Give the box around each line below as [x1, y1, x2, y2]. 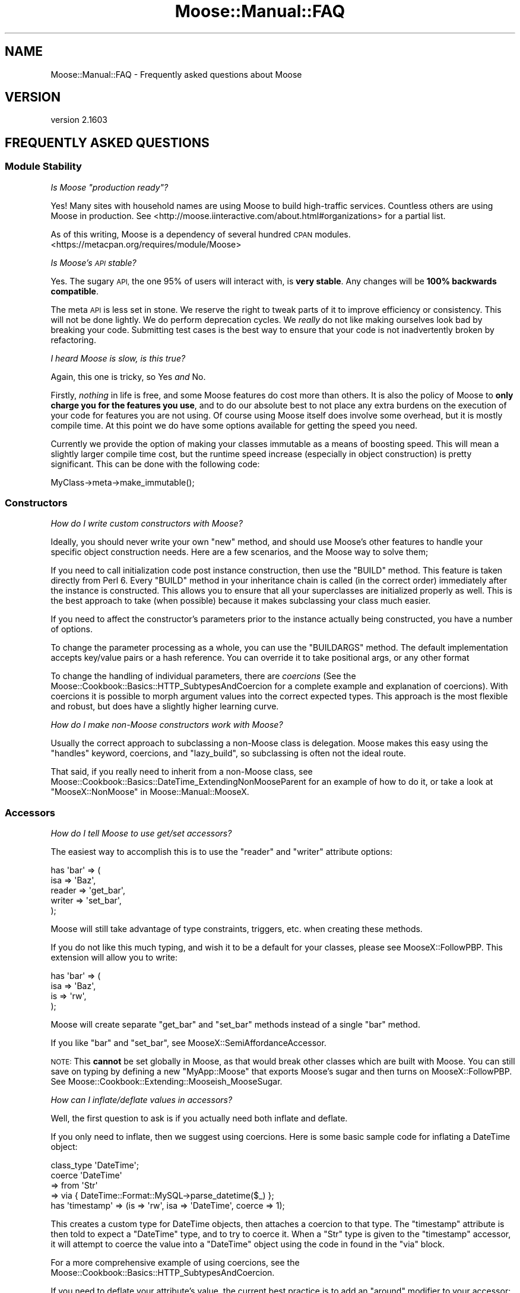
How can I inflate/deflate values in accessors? [50, 1095, 233, 1105]
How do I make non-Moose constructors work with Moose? [50, 720, 283, 730]
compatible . [50, 286, 99, 296]
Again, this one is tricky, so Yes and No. [50, 371, 206, 382]
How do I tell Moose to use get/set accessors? [50, 828, 232, 839]
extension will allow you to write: [50, 952, 178, 963]
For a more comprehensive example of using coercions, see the [50, 1257, 300, 1268]
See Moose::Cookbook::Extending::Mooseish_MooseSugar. [50, 1076, 283, 1087]
